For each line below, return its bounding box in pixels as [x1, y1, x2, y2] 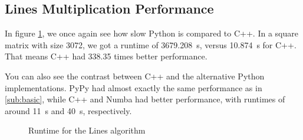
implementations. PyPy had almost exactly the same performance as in [5, 81, 262, 94]
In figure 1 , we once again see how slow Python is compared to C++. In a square [5, 27, 298, 39]
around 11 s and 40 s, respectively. [5, 104, 132, 116]
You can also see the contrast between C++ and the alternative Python [5, 69, 265, 82]
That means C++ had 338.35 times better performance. [5, 50, 208, 62]
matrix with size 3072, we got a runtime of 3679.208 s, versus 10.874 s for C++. [5, 38, 297, 51]
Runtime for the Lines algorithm [28, 124, 146, 136]
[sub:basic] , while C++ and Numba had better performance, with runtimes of [5, 93, 285, 105]
